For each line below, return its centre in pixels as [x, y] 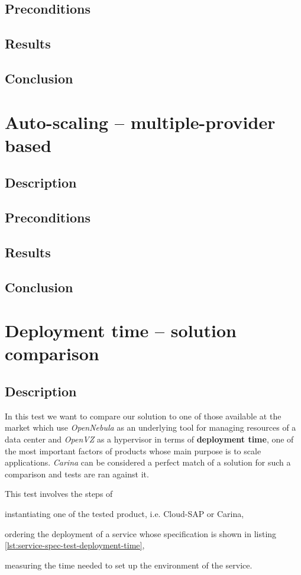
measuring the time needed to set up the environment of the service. [129, 565]
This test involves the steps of [59, 494]
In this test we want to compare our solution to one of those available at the [143, 416]
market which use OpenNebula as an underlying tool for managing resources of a [150, 427]
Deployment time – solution [121, 330]
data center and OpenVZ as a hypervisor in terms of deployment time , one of [149, 439]
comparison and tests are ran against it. [77, 474]
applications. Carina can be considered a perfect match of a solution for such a [148, 462]
